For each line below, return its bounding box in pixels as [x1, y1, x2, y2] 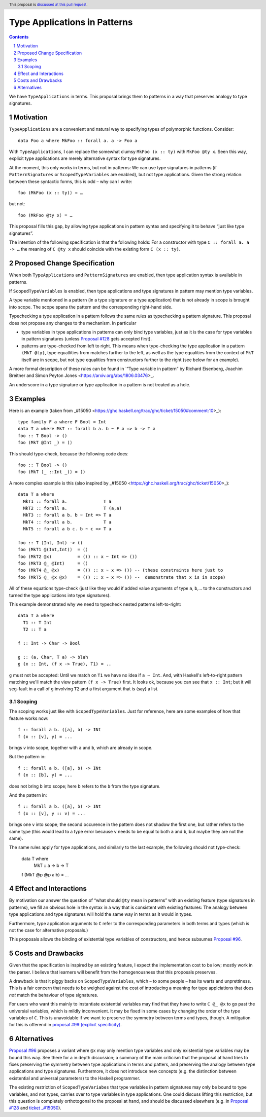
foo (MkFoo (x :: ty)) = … [18, 190, 83, 196]
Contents [9, 34, 29, 39]
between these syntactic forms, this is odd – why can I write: [9, 178, 133, 185]
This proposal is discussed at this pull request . [9, 2, 88, 7]
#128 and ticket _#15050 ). [9, 1105, 62, 1111]
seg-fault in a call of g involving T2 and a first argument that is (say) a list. [9, 686, 159, 692]
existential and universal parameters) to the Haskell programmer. [9, 1075, 140, 1081]
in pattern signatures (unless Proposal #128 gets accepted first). [21, 336, 152, 342]
